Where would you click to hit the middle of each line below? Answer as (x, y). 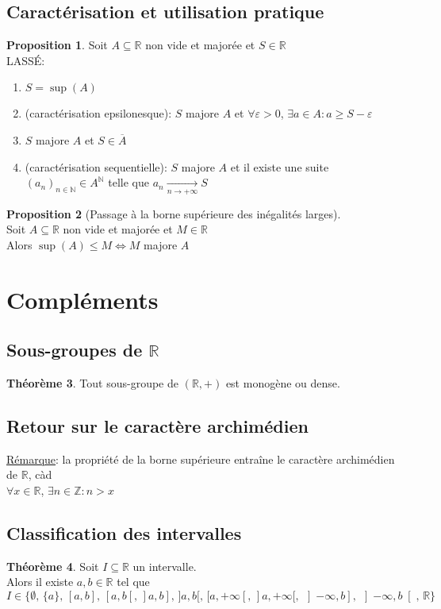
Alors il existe (40, 582)
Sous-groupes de (75, 350)
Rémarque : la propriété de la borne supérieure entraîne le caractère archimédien (201, 459)
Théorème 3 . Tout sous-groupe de (92, 382)
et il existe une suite (280, 166)
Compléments (82, 299)
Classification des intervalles (124, 532)
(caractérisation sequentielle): (96, 166)
